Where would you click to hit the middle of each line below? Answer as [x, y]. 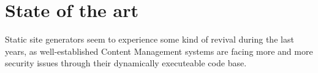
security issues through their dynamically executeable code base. [126, 63]
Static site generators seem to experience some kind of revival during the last [150, 39]
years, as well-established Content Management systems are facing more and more [159, 51]
